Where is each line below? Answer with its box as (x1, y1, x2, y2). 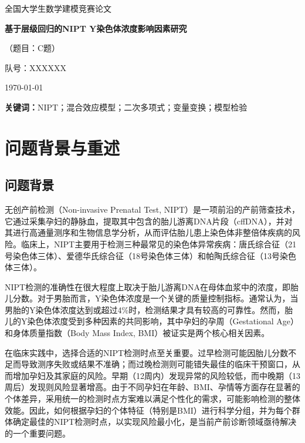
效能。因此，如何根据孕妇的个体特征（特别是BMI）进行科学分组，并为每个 (5, 404, 292, 416)
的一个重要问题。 (5, 427, 70, 439)
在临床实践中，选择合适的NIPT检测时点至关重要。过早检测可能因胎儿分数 (5, 346, 289, 358)
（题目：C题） (5, 42, 60, 54)
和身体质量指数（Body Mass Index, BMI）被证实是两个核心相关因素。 (5, 327, 270, 339)
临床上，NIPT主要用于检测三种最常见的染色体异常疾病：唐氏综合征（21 (21, 237, 297, 250)
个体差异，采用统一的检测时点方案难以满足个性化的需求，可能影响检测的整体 (5, 392, 300, 405)
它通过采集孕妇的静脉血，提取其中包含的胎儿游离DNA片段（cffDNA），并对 (5, 214, 293, 227)
